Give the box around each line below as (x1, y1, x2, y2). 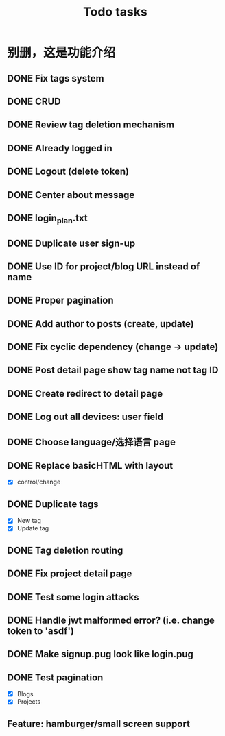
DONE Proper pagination (7, 295, 115, 306)
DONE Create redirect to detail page (7, 388, 163, 400)
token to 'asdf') (7, 625, 74, 637)
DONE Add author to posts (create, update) (7, 318, 194, 330)
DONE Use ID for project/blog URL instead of (7, 260, 200, 272)
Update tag (16, 524, 49, 532)
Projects (16, 698, 41, 706)
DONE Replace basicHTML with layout (7, 460, 174, 471)
